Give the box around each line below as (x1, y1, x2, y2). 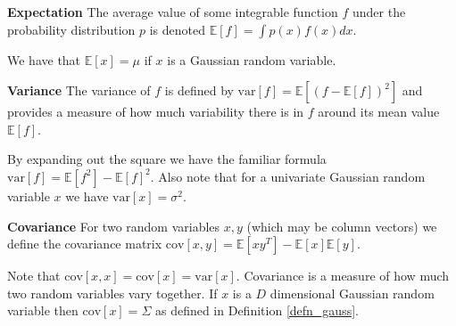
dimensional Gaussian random (269, 283, 435, 302)
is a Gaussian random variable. (167, 50, 336, 69)
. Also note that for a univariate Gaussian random (150, 167, 426, 185)
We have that (7, 50, 81, 69)
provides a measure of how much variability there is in (7, 102, 304, 121)
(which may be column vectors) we (246, 216, 437, 235)
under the (352, 3, 406, 20)
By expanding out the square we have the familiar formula (7, 150, 327, 168)
